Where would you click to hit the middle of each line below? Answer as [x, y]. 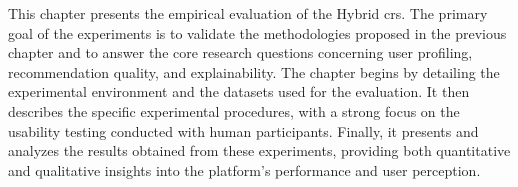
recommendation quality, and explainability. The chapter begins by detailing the [254, 71]
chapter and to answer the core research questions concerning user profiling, [240, 52]
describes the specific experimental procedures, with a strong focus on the [234, 110]
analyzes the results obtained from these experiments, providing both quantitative [259, 150]
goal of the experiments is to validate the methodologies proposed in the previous [257, 32]
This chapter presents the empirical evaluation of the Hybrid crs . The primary [248, 13]
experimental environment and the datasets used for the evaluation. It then [239, 91]
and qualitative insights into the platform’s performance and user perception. [244, 169]
